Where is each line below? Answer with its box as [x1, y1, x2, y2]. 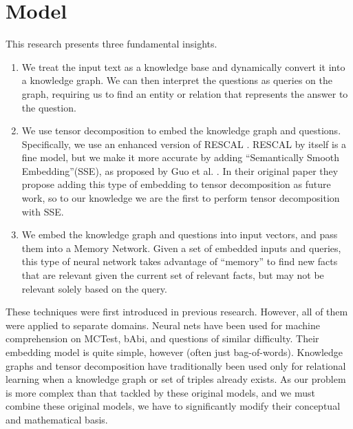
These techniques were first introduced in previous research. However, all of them [6, 304, 348, 319]
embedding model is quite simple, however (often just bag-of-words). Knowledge [6, 345, 343, 359]
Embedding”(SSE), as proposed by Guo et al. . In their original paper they [21, 163, 339, 178]
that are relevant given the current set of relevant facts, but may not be [21, 268, 324, 282]
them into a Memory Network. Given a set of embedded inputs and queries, [21, 240, 341, 255]
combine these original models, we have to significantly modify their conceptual [6, 399, 341, 413]
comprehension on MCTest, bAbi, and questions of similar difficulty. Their [6, 331, 319, 346]
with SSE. [21, 204, 64, 218]
